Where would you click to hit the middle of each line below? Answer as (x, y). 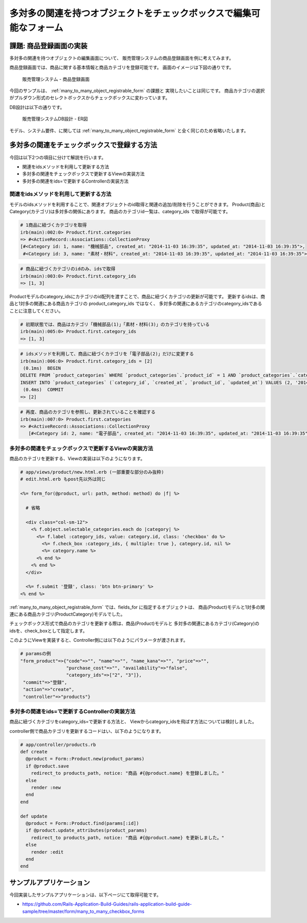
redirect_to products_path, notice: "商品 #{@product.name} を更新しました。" (128, 838)
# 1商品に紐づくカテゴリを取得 (53, 225)
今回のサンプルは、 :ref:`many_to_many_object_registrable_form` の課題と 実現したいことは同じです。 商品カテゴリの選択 (137, 91)
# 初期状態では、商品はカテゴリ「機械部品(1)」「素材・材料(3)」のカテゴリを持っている (115, 324)
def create (34, 752)
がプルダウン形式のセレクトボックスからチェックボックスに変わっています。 (90, 98)
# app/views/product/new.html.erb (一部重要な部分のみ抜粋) (92, 472)
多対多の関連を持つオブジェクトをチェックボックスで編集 (130, 13)
